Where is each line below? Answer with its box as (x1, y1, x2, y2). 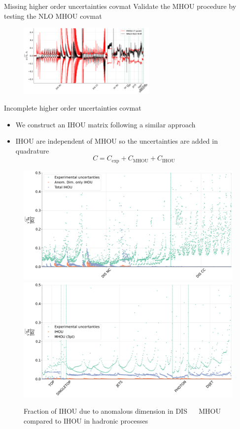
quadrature (15, 145, 49, 156)
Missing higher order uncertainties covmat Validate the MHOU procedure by (4, 1, 237, 11)
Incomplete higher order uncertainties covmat (4, 102, 141, 113)
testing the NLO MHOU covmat (4, 10, 102, 21)
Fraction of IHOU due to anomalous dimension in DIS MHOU (24, 406, 221, 416)
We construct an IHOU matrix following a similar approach (15, 119, 196, 129)
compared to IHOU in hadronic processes (24, 415, 148, 426)
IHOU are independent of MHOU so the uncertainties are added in (15, 136, 218, 146)
